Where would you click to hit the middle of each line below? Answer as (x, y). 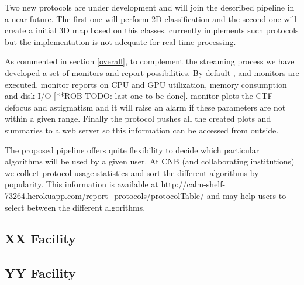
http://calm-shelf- (193, 184)
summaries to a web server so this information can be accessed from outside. (142, 130)
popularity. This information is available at (82, 184)
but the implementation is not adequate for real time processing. (120, 41)
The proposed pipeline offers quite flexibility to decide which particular (132, 150)
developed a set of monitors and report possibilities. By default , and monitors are (152, 72)
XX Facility (40, 238)
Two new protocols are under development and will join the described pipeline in (150, 7)
